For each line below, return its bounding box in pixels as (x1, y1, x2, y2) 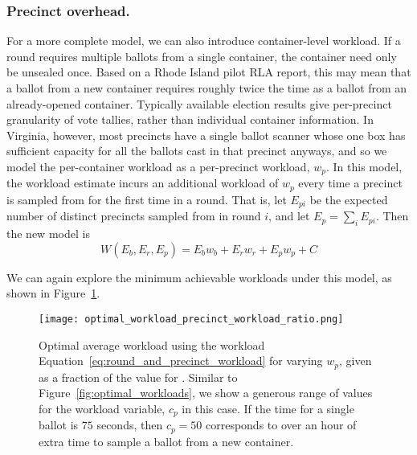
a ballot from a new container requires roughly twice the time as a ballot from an (6, 80, 407, 96)
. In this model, (325, 158, 403, 174)
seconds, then (96, 416, 163, 433)
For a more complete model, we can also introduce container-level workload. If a (6, 32, 401, 49)
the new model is (6, 225, 90, 242)
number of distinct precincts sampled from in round (6, 207, 261, 224)
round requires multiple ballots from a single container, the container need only (6, 47, 397, 64)
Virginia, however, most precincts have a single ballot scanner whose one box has (6, 126, 406, 143)
